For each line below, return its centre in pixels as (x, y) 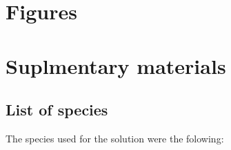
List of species (57, 110)
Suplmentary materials (116, 65)
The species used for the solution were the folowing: (115, 138)
